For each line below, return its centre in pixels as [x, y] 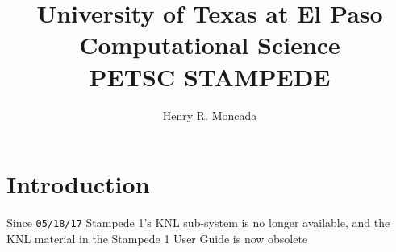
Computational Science [210, 45]
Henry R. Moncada [210, 115]
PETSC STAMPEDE [210, 76]
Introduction [78, 184]
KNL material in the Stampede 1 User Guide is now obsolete [157, 238]
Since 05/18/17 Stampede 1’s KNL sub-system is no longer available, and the [198, 223]
